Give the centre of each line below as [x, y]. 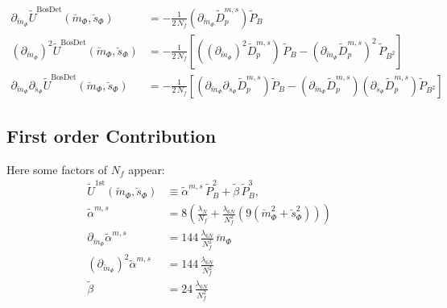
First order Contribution [112, 135]
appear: [147, 169]
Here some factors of [57, 169]
